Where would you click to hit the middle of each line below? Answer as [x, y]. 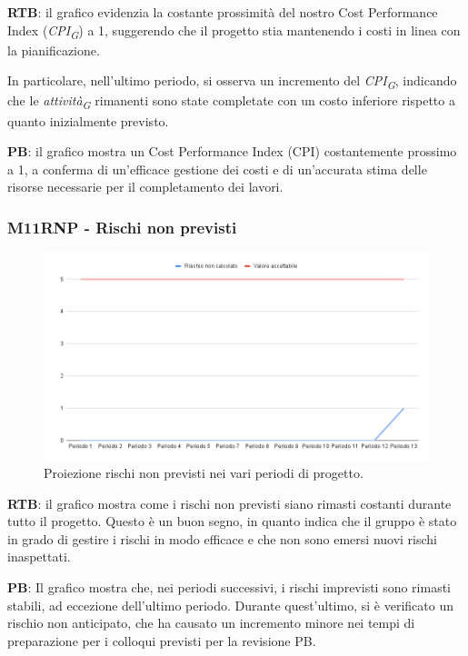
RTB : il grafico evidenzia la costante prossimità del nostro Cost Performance [223, 12]
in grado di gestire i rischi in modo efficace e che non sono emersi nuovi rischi [223, 538]
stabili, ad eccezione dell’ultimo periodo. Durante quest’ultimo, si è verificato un [230, 605]
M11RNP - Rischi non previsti [122, 227]
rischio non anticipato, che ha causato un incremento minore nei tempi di [211, 623]
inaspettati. [39, 557]
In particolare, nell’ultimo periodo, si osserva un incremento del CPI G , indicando [232, 82]
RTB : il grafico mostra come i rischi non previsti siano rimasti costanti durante [229, 503]
